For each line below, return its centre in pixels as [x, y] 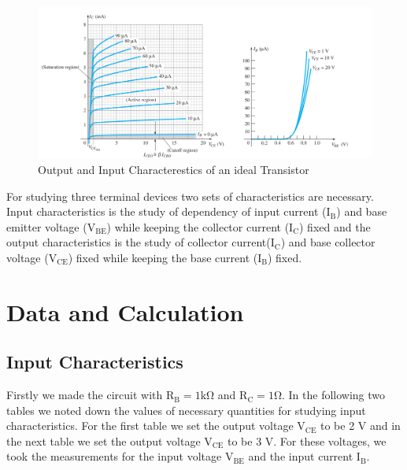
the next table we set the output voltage [104, 440]
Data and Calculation [125, 311]
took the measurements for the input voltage [114, 456]
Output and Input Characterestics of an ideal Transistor [174, 169]
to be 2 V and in [360, 426]
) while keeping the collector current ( [198, 226]
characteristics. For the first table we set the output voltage [150, 426]
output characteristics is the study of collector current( [139, 242]
